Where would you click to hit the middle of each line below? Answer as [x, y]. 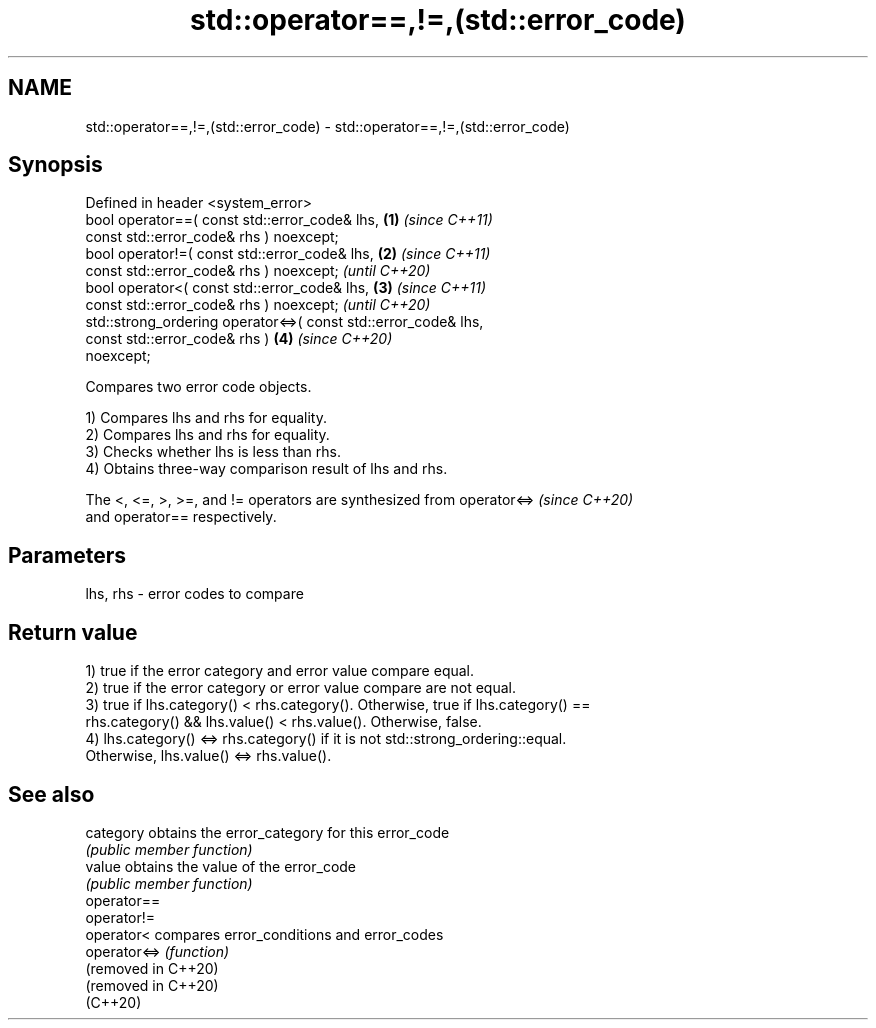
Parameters [67, 555]
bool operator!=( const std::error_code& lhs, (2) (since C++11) [288, 254]
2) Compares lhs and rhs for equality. [207, 435]
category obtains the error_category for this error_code [267, 832]
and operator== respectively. [181, 517]
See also [51, 794]
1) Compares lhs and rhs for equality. [206, 418]
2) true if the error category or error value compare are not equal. [301, 688]
